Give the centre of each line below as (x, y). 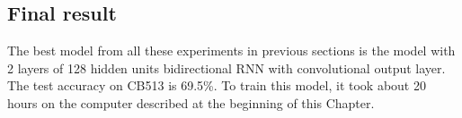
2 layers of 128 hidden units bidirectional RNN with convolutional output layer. (227, 67)
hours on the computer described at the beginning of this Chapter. (191, 102)
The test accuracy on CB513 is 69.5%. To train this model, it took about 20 (217, 85)
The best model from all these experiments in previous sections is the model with (231, 51)
